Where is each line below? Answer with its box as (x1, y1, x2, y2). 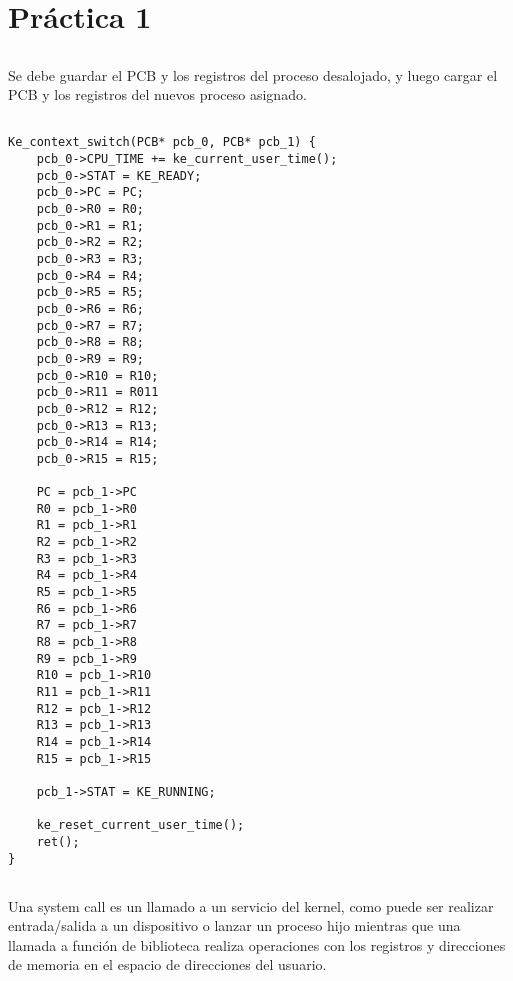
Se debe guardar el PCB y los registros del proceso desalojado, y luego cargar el (8, 64, 498, 85)
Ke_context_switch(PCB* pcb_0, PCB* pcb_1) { (8, 135, 316, 150)
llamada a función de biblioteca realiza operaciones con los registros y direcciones (8, 934, 506, 955)
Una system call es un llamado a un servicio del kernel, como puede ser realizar (8, 895, 494, 916)
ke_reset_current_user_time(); (36, 818, 245, 833)
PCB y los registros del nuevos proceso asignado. (8, 84, 307, 105)
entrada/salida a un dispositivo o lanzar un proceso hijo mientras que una (8, 915, 461, 936)
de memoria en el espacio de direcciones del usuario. (8, 954, 327, 975)
